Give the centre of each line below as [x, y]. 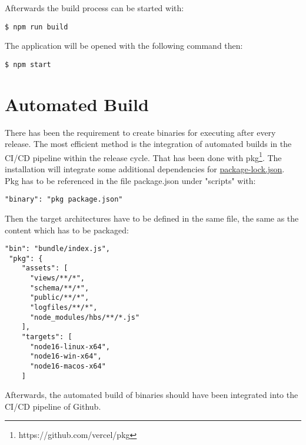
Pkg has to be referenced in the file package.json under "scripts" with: [130, 180]
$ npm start [28, 64]
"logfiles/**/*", [64, 308]
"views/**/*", [57, 278]
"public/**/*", [59, 298]
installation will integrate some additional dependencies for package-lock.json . [145, 169]
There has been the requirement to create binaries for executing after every [140, 132]
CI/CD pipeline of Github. [53, 406]
